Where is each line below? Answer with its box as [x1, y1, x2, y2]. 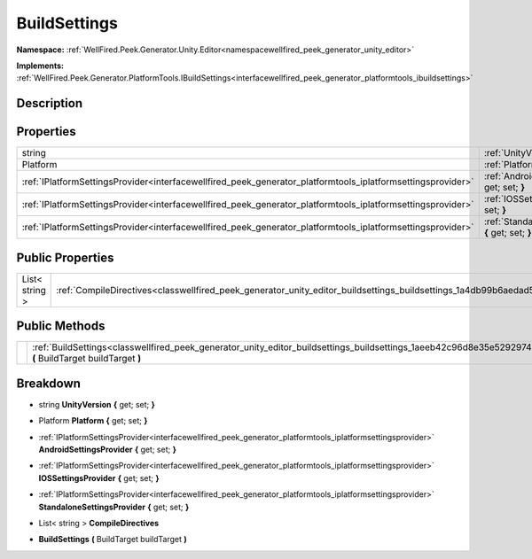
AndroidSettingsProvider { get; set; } [38, 444, 176, 454]
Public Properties [16, 250, 114, 265]
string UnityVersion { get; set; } [38, 399, 155, 409]
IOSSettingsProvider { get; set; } [38, 472, 160, 483]
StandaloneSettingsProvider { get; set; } [38, 501, 190, 512]
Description [16, 96, 83, 111]
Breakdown [16, 376, 82, 391]
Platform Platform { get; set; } [38, 415, 148, 426]
